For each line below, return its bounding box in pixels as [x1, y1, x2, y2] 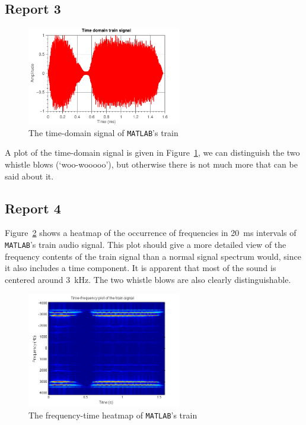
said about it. [5, 169, 54, 182]
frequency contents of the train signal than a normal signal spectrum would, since [5, 250, 301, 262]
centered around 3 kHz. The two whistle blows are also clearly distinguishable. [5, 273, 291, 285]
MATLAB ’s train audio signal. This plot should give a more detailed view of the [5, 238, 286, 250]
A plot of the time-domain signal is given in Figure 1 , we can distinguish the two [5, 146, 300, 159]
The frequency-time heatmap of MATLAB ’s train [28, 409, 197, 421]
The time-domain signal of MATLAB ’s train [28, 126, 179, 138]
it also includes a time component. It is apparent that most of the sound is [5, 262, 276, 274]
